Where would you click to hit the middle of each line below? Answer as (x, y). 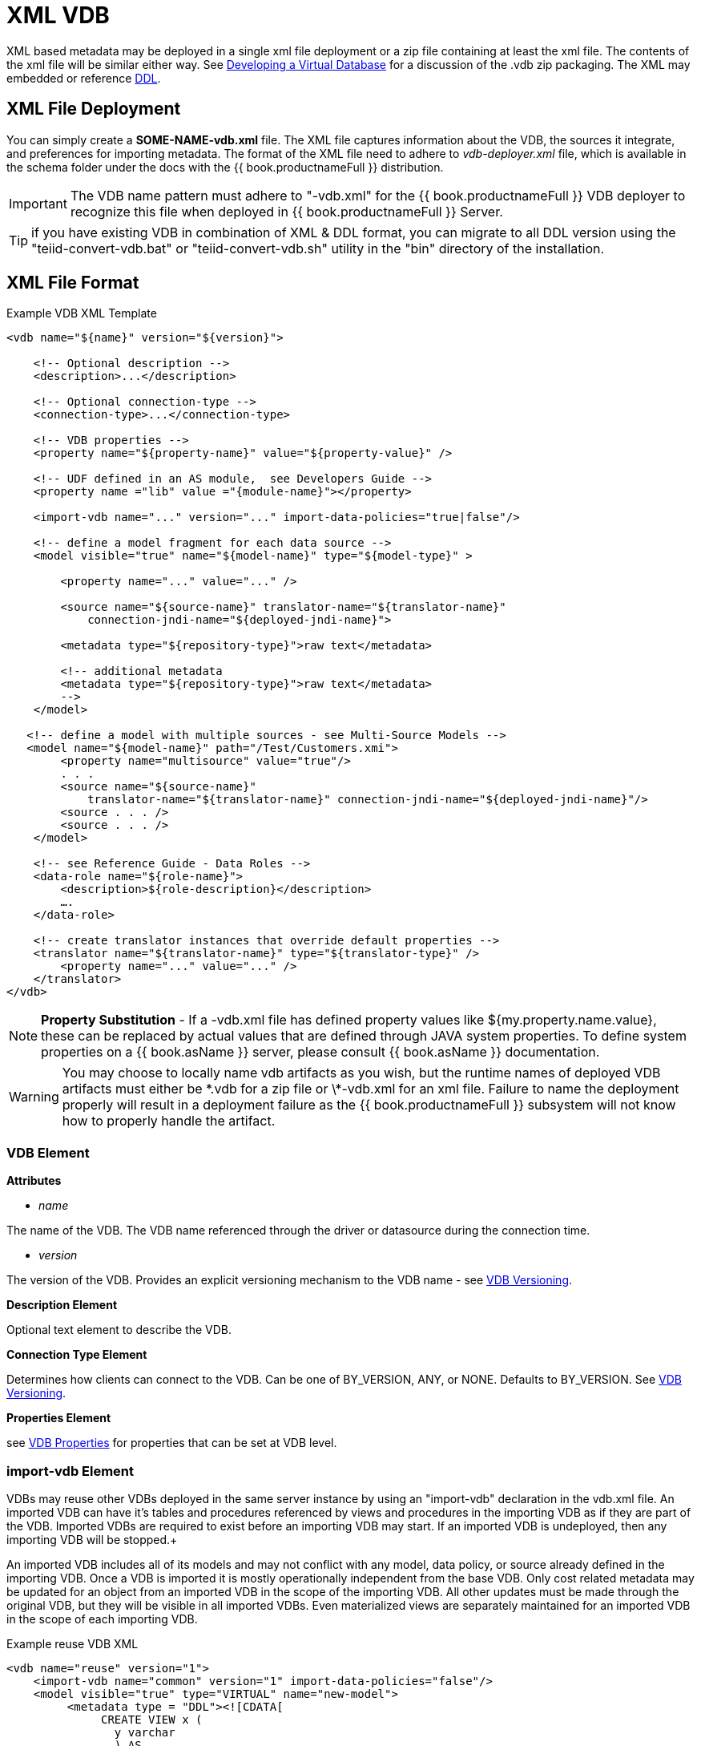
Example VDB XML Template (82, 313)
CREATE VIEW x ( (152, 1719)
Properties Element (59, 1418)
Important (38, 203)
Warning (34, 1097)
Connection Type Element (77, 1355)
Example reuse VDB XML (73, 1643)
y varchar (145, 1732)
